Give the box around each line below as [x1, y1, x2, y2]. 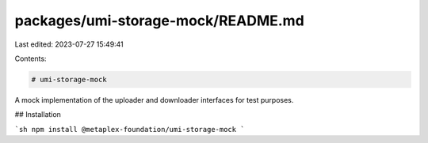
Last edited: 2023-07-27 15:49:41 [14, 40, 124, 49]
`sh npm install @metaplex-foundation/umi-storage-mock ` [14, 125, 245, 134]
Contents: [14, 54, 47, 63]
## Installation [14, 110, 61, 119]
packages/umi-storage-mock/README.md [14, 12, 304, 29]
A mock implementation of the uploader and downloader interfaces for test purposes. [14, 95, 294, 104]
